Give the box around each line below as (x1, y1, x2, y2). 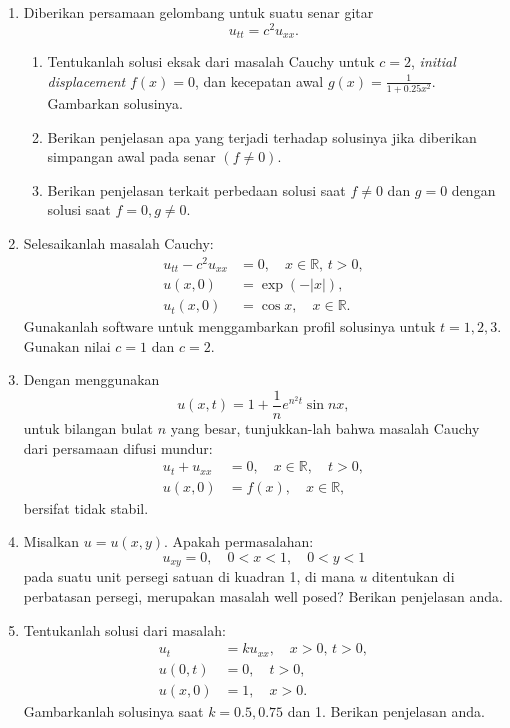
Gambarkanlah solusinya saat (23, 700, 204, 721)
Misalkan (23, 531, 80, 552)
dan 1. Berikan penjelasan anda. (287, 700, 485, 721)
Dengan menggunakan (23, 369, 160, 390)
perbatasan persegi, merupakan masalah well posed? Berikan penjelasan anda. (23, 586, 503, 606)
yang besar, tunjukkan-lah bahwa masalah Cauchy (170, 418, 480, 439)
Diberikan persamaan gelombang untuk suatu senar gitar (23, 2, 374, 22)
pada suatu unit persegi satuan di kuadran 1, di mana (23, 566, 355, 587)
